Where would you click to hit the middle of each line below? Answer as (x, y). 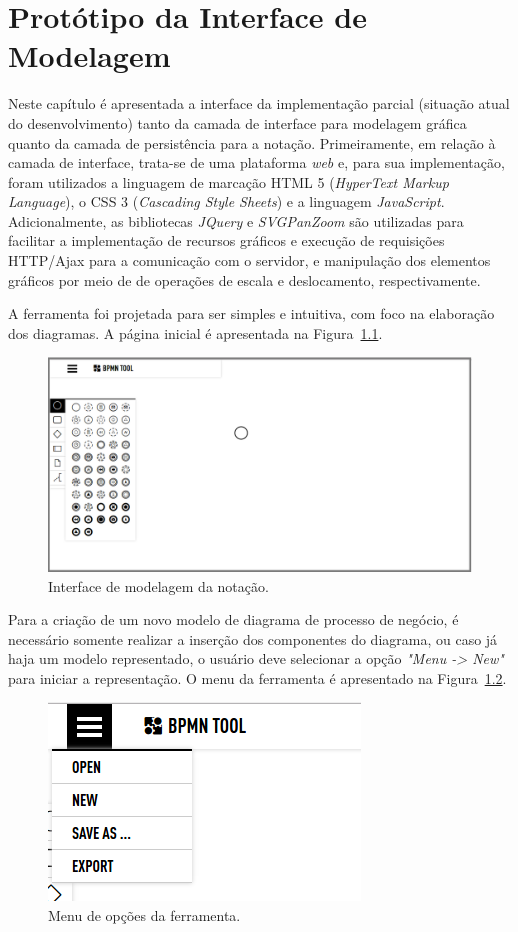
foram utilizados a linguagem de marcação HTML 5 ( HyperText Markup (228, 181)
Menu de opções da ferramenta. (144, 915)
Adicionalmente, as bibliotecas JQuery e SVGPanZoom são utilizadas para (236, 220)
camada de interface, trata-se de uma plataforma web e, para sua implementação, (256, 162)
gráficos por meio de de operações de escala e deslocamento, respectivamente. (244, 279)
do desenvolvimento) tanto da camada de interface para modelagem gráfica (237, 122)
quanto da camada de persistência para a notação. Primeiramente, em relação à (252, 142)
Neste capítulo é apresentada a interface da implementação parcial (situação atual (259, 103)
